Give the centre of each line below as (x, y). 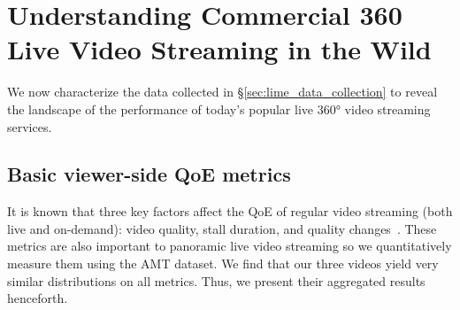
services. (30, 126)
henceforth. (38, 298)
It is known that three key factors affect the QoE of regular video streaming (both (230, 211)
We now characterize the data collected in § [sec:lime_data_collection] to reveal (222, 92)
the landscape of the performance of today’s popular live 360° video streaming (219, 108)
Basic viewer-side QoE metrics (149, 174)
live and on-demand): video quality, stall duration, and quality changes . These (222, 228)
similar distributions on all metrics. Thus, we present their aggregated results (216, 280)
